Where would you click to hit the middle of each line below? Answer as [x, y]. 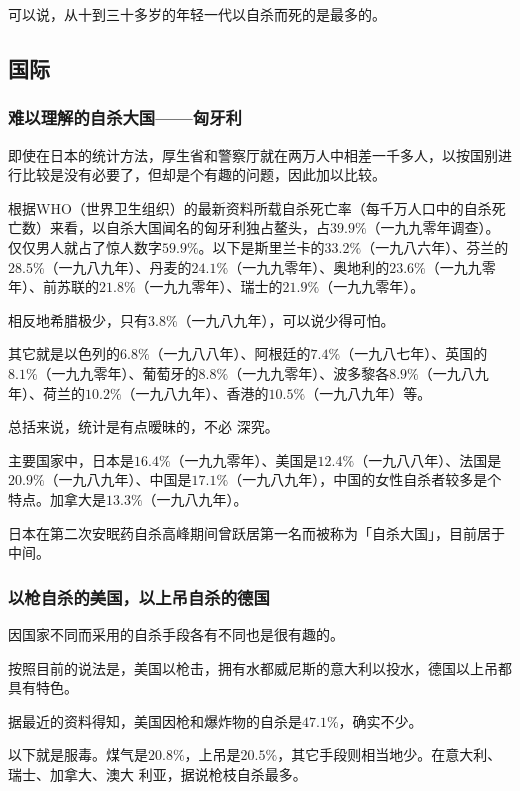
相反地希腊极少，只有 [78, 319]
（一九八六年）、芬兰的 [435, 246]
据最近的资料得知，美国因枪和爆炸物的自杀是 [155, 720]
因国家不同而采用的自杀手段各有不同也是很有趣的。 [176, 633]
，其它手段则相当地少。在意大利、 [389, 754]
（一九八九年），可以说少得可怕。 [286, 319]
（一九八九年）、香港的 [195, 392]
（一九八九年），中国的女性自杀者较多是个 [365, 479]
